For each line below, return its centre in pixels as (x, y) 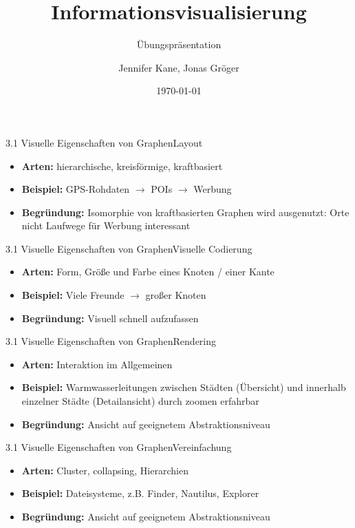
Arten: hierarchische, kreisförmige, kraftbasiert (122, 166)
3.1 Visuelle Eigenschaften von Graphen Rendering (111, 341)
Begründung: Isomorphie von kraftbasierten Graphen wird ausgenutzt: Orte (185, 212)
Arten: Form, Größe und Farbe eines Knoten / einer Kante (148, 272)
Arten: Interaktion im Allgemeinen (97, 364)
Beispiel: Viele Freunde (73, 295)
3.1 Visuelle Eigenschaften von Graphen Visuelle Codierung (129, 248)
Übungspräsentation (179, 44)
